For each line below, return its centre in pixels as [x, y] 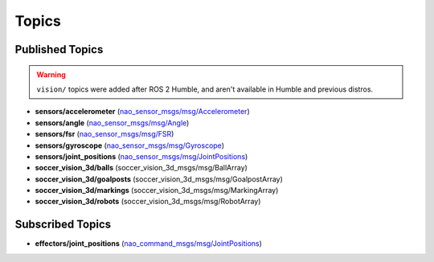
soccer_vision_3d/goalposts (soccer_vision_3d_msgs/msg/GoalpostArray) [159, 179]
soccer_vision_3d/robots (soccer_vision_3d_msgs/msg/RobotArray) [148, 202]
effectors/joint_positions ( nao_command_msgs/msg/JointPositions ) [149, 244]
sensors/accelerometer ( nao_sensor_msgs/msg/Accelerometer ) [142, 112]
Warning [51, 74]
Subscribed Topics [63, 225]
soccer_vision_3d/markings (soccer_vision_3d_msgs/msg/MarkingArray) [157, 190]
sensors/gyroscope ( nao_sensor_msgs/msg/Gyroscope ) [130, 145]
